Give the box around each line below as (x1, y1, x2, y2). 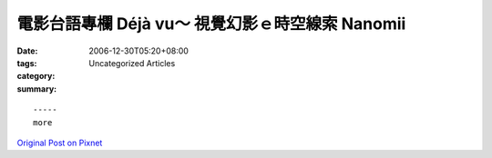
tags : (16, 57, 37, 68)
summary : (16, 83, 57, 94)
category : (16, 71, 56, 82)
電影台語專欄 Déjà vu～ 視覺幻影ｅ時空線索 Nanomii (16, 14, 406, 34)
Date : (16, 45, 38, 56)
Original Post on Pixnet (16, 137, 103, 148)
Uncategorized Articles (88, 57, 176, 68)
